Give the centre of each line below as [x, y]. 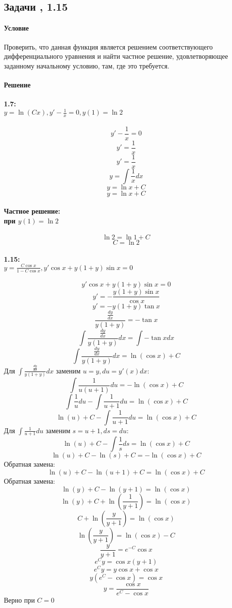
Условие [17, 28]
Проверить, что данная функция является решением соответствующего [108, 46]
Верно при [19, 600]
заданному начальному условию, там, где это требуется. [87, 65]
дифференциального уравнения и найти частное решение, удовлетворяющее [116, 56]
